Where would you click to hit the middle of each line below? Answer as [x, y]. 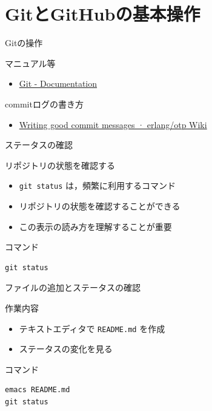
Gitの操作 [24, 43]
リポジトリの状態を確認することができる [100, 206]
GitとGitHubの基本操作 [103, 14]
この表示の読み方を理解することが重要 [95, 226]
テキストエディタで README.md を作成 [92, 328]
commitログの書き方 [44, 104]
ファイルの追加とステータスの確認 [73, 287]
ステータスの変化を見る [66, 349]
